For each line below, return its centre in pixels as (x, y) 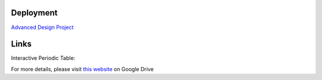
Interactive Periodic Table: (43, 58)
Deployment (34, 13)
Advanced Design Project (42, 27)
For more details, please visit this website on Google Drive (83, 69)
